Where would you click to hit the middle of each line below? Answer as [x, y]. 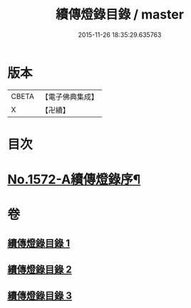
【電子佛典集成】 [69, 97]
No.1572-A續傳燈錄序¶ [74, 180]
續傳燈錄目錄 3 [40, 296]
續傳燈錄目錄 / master [120, 15]
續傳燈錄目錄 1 [39, 243]
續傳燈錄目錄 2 [40, 270]
